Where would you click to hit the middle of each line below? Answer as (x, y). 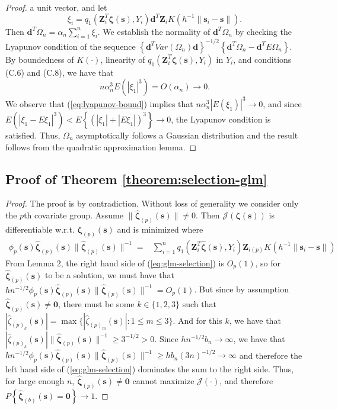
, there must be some (96, 303)
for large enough (35, 380)
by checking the (263, 31)
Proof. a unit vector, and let (56, 7)
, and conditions (262, 59)
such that (199, 303)
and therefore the (271, 355)
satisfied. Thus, (33, 135)
